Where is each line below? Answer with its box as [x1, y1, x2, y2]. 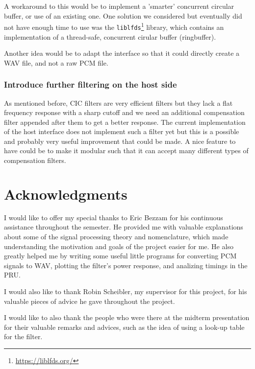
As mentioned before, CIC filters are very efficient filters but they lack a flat [4, 97, 233, 108]
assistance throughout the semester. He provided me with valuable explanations [4, 222, 243, 232]
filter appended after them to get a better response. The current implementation [4, 116, 246, 127]
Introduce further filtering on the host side [4, 78, 177, 91]
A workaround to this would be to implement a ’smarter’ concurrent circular [4, 1, 234, 11]
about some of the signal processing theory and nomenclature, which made [4, 231, 229, 241]
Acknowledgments [4, 184, 127, 204]
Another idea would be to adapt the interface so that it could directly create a [4, 48, 240, 58]
